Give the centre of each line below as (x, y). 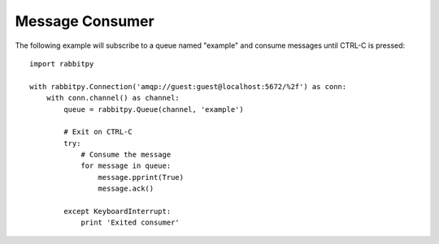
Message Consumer (85, 21)
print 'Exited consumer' (130, 223)
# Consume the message (126, 155)
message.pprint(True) (141, 177)
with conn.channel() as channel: (113, 98)
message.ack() (126, 189)
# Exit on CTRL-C (98, 132)
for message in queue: (126, 166)
